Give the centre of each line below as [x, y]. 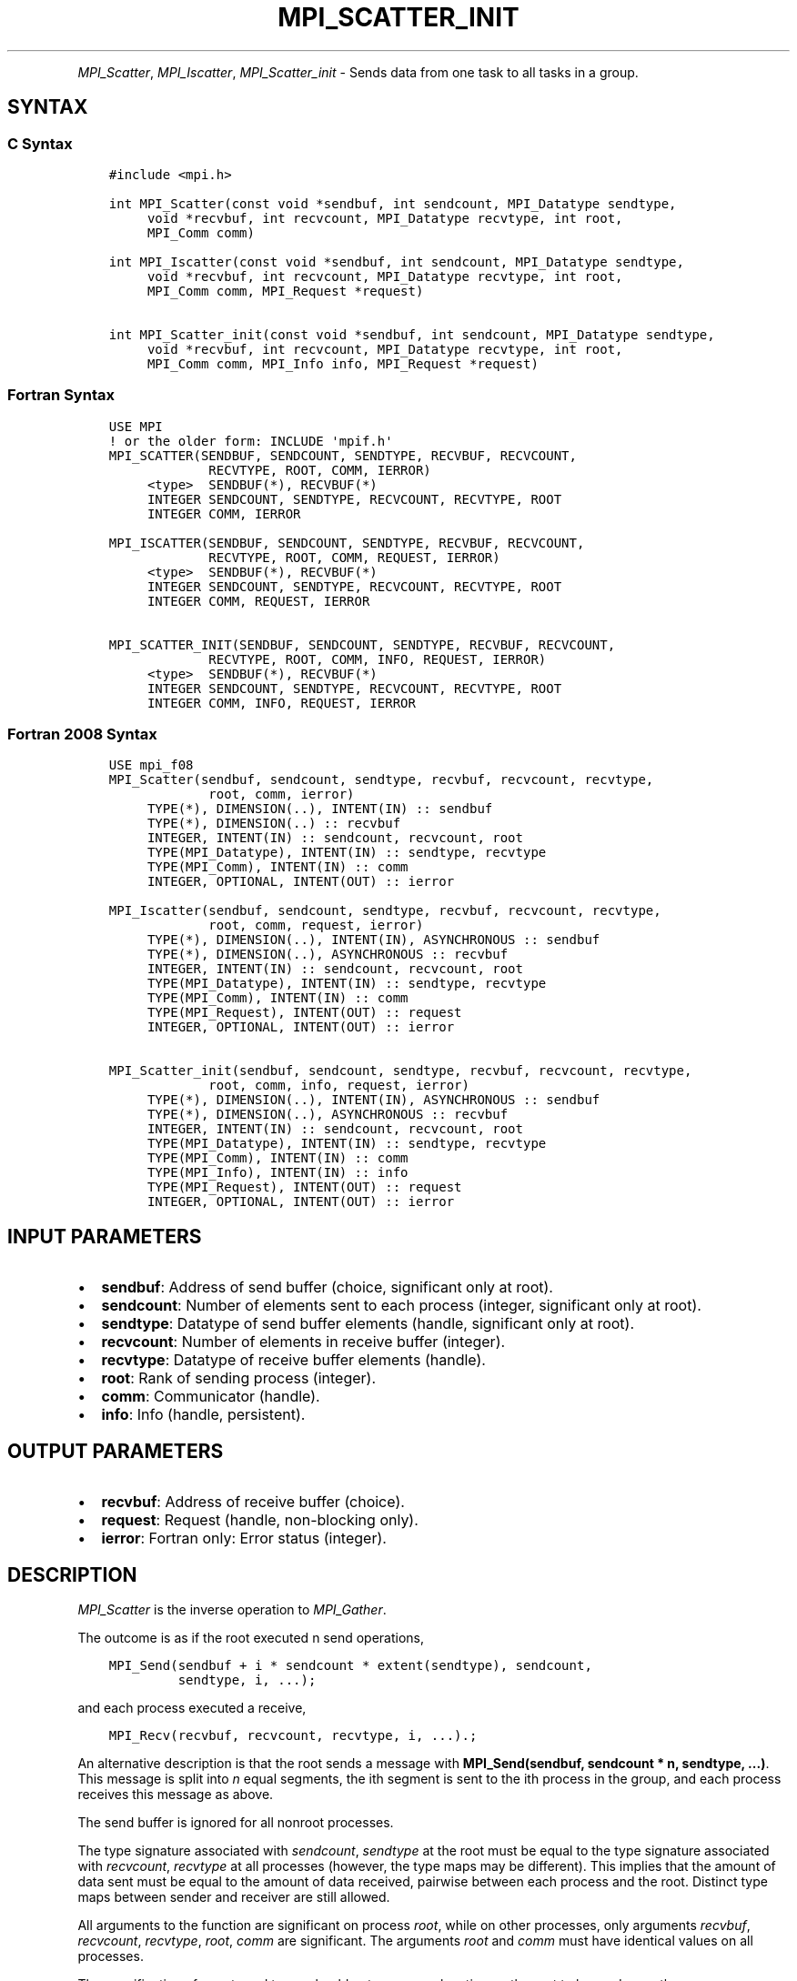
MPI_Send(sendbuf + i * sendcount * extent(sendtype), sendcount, [350, 1665]
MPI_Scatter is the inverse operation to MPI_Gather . [232, 1609]
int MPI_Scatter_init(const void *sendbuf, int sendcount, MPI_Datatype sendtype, [412, 334]
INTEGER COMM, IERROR [224, 513]
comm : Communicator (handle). [211, 1397]
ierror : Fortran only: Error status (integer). [244, 1539]
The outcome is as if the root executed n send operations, [251, 1638]
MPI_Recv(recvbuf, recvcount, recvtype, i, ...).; [293, 1735]
